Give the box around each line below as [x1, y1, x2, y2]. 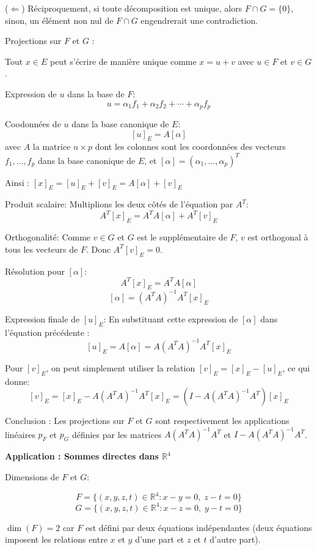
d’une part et [135, 533, 184, 546]
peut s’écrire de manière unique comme [49, 54, 197, 67]
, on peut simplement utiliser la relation [46, 361, 195, 374]
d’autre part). [210, 533, 261, 546]
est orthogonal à [247, 231, 308, 243]
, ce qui [282, 361, 310, 374]
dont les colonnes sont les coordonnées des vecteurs [95, 140, 286, 153]
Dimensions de [5, 470, 59, 483]
